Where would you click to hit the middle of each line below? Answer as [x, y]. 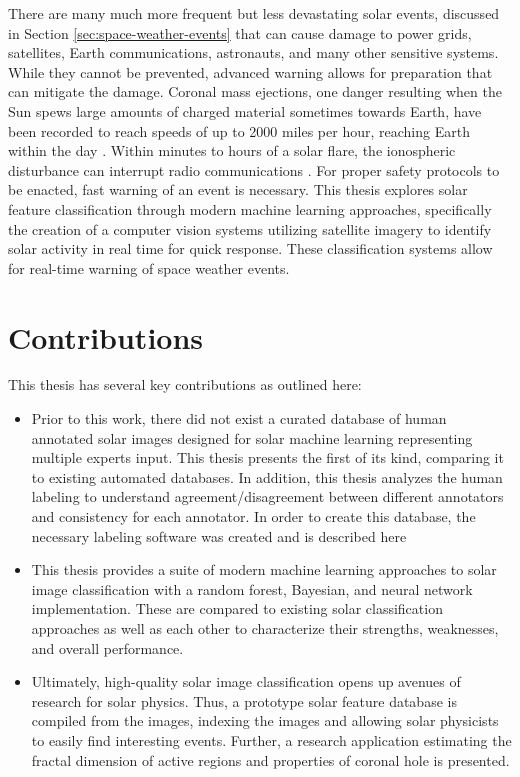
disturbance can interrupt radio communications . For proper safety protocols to [254, 169]
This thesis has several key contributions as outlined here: [185, 384]
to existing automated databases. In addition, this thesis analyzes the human [267, 476]
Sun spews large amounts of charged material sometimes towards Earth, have [245, 110]
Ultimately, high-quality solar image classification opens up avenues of [246, 681]
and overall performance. [107, 647]
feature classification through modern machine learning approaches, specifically [250, 208]
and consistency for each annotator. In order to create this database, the [253, 516]
